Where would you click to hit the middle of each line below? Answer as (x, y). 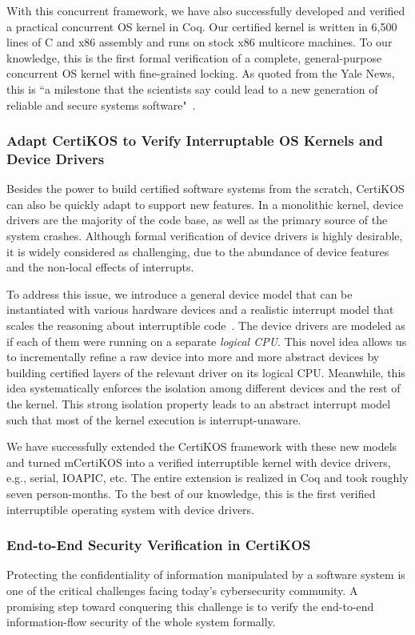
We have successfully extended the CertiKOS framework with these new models (202, 446)
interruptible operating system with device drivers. (131, 509)
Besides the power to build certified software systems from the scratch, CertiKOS (206, 189)
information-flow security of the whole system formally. (141, 622)
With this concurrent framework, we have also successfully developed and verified (206, 10)
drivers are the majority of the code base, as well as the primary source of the (197, 220)
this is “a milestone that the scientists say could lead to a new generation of (192, 88)
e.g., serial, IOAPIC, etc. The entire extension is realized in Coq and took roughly (207, 478)
